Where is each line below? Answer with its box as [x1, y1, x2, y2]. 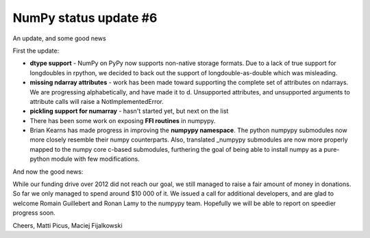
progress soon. [12, 209, 56, 217]
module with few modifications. [51, 155, 140, 163]
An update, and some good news [12, 34, 106, 42]
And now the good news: [12, 168, 84, 176]
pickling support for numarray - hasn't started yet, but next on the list [29, 107, 229, 116]
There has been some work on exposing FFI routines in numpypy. [29, 116, 216, 124]
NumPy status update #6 [12, 10, 158, 25]
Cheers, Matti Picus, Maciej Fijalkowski [12, 221, 123, 229]
